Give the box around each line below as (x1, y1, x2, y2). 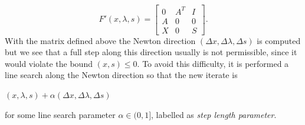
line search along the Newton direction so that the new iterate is (5, 69, 238, 81)
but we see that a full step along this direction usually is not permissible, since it (5, 46, 297, 58)
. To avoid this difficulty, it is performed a (137, 57, 289, 69)
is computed (257, 34, 301, 46)
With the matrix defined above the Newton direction (5, 34, 196, 46)
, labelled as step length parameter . (151, 108, 277, 120)
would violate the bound (5, 57, 93, 69)
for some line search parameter (5, 108, 116, 120)
